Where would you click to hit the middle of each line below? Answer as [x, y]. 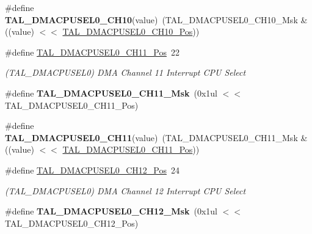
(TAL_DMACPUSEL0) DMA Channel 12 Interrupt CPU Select [125, 190]
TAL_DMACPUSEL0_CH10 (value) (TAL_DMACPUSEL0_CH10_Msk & [156, 19]
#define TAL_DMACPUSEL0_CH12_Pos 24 [92, 170]
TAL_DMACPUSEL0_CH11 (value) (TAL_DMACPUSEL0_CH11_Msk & [156, 137]
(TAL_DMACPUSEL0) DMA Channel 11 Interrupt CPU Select [125, 72]
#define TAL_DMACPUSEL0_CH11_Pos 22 [92, 52]
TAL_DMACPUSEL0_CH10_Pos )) [131, 31]
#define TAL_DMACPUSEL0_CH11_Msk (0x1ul [111, 93]
